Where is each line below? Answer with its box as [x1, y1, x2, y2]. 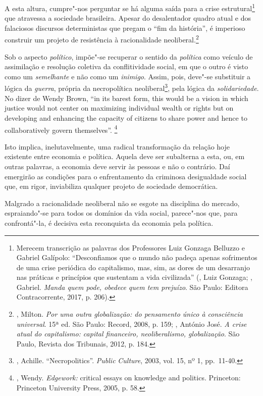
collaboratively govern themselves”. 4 [5, 123, 118, 135]
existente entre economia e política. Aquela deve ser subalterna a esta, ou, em [5, 151, 245, 162]
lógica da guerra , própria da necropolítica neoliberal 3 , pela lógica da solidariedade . [5, 81, 259, 93]
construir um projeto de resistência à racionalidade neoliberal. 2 [5, 33, 199, 45]
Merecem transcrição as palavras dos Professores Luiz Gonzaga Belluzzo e [16, 242, 245, 253]
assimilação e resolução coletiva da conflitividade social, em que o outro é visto [5, 61, 248, 72]
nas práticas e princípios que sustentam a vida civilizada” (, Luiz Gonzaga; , [16, 272, 252, 282]
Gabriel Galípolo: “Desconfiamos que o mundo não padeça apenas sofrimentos [16, 252, 257, 263]
